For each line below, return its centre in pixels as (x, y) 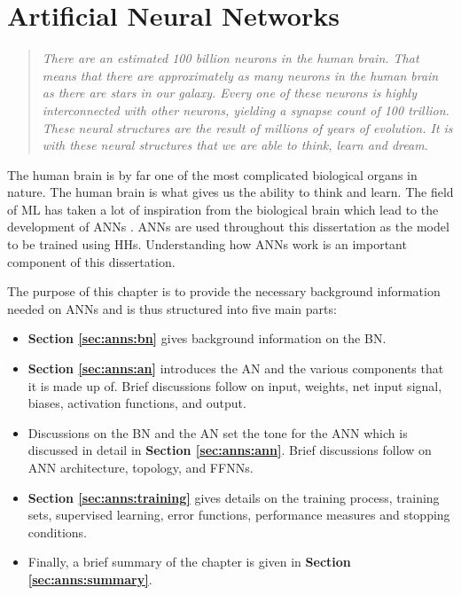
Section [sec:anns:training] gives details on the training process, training (234, 497)
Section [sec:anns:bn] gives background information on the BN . (207, 338)
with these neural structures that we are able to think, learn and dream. (235, 145)
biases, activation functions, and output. (137, 403)
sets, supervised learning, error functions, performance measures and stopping (239, 515)
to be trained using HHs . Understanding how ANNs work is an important (207, 244)
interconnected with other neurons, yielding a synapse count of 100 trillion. (246, 110)
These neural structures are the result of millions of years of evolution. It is (247, 127)
